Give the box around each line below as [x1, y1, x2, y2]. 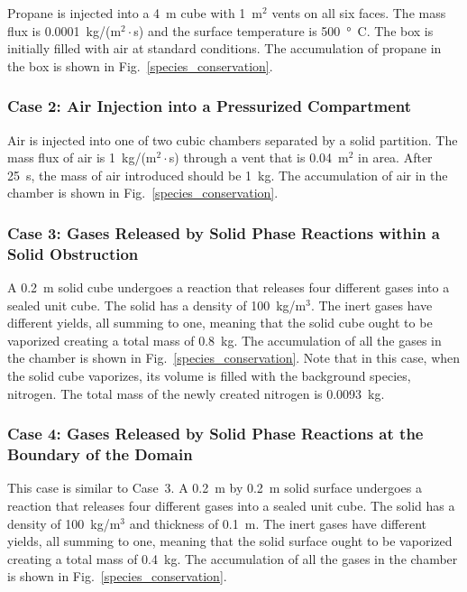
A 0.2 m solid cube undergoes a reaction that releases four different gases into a [7, 278, 450, 297]
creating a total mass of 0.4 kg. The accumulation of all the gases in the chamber [7, 549, 458, 568]
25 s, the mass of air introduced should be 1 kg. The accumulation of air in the [7, 165, 448, 184]
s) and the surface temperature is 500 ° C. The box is [133, 21, 434, 40]
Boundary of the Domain [7, 443, 193, 466]
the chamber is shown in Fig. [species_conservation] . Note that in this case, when [7, 348, 461, 367]
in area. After [358, 148, 433, 167]
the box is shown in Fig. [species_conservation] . [7, 56, 273, 75]
